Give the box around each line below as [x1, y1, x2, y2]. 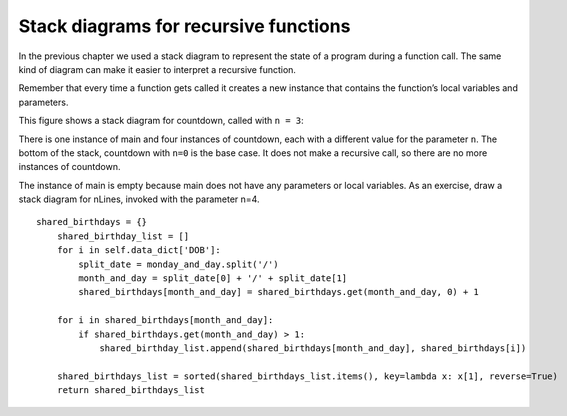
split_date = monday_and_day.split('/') [78, 258, 279, 270]
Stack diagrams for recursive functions [18, 15, 351, 37]
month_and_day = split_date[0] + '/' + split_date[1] [78, 273, 348, 284]
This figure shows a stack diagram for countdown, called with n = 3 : [18, 115, 304, 127]
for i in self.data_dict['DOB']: [56, 245, 222, 256]
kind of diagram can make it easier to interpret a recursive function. [18, 63, 297, 75]
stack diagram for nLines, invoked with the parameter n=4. [18, 193, 260, 205]
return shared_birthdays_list [56, 385, 205, 396]
